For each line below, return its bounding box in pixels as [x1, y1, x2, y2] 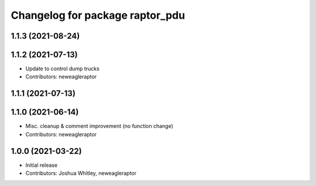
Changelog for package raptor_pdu [11, 9, 186, 22]
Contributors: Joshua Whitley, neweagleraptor [25, 170, 137, 177]
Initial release [25, 161, 58, 168]
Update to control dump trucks [25, 65, 99, 73]
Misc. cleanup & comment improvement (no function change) [25, 123, 174, 130]
